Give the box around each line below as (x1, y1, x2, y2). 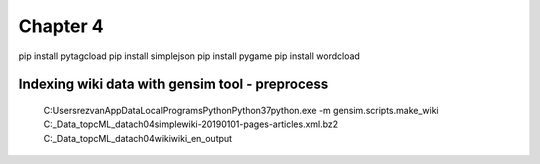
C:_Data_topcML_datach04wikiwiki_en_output (43, 132, 233, 144)
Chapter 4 (18, 15, 104, 37)
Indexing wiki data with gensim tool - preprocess (18, 76, 329, 93)
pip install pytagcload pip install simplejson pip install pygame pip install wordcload (18, 50, 360, 62)
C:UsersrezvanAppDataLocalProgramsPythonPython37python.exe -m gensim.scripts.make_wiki (43, 104, 439, 116)
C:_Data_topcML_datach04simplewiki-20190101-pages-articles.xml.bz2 (43, 118, 339, 130)
